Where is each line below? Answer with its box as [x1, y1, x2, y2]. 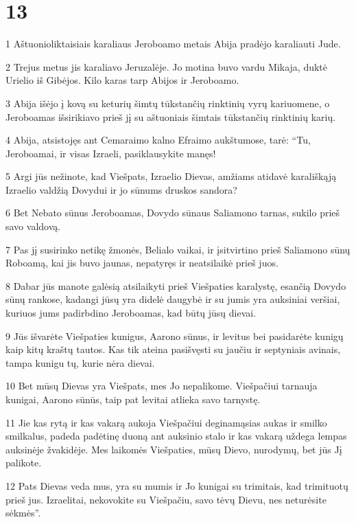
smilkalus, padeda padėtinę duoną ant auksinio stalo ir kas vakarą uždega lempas [5, 429, 347, 443]
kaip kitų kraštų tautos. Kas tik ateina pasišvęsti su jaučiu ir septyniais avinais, [5, 342, 341, 356]
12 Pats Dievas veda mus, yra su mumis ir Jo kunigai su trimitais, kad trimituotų [5, 478, 348, 492]
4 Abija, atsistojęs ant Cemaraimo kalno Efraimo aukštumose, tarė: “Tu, [5, 133, 311, 147]
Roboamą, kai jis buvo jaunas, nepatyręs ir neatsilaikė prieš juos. [5, 256, 278, 270]
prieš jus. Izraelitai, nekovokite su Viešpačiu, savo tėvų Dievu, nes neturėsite [5, 492, 327, 506]
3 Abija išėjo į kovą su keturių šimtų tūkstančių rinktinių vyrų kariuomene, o [5, 95, 330, 110]
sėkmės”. [5, 506, 41, 520]
